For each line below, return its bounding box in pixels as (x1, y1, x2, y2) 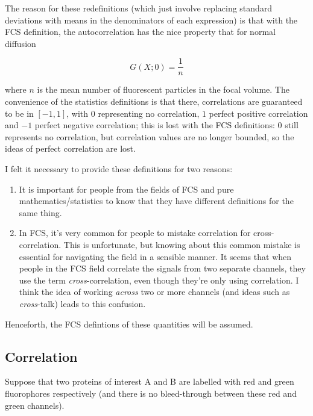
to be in (5, 107, 34, 119)
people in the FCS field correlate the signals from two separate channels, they (19, 262, 306, 275)
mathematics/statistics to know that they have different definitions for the (19, 194, 294, 207)
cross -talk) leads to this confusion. (19, 297, 146, 309)
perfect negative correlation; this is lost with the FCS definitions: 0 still (34, 119, 299, 131)
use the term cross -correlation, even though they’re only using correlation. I (19, 273, 299, 286)
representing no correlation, (98, 107, 200, 119)
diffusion (5, 37, 36, 49)
